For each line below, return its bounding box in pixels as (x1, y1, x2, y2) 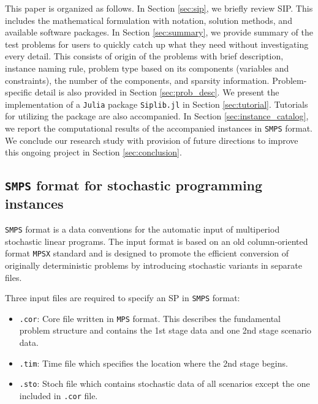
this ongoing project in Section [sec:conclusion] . (5, 146, 182, 159)
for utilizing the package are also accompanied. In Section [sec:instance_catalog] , (5, 110, 309, 122)
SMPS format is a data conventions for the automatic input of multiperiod (5, 223, 280, 236)
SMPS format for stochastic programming (5, 176, 263, 195)
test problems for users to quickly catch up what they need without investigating (5, 37, 309, 50)
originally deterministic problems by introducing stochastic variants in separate (5, 258, 302, 271)
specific (5, 86, 32, 99)
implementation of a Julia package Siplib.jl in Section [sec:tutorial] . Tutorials (5, 97, 308, 110)
